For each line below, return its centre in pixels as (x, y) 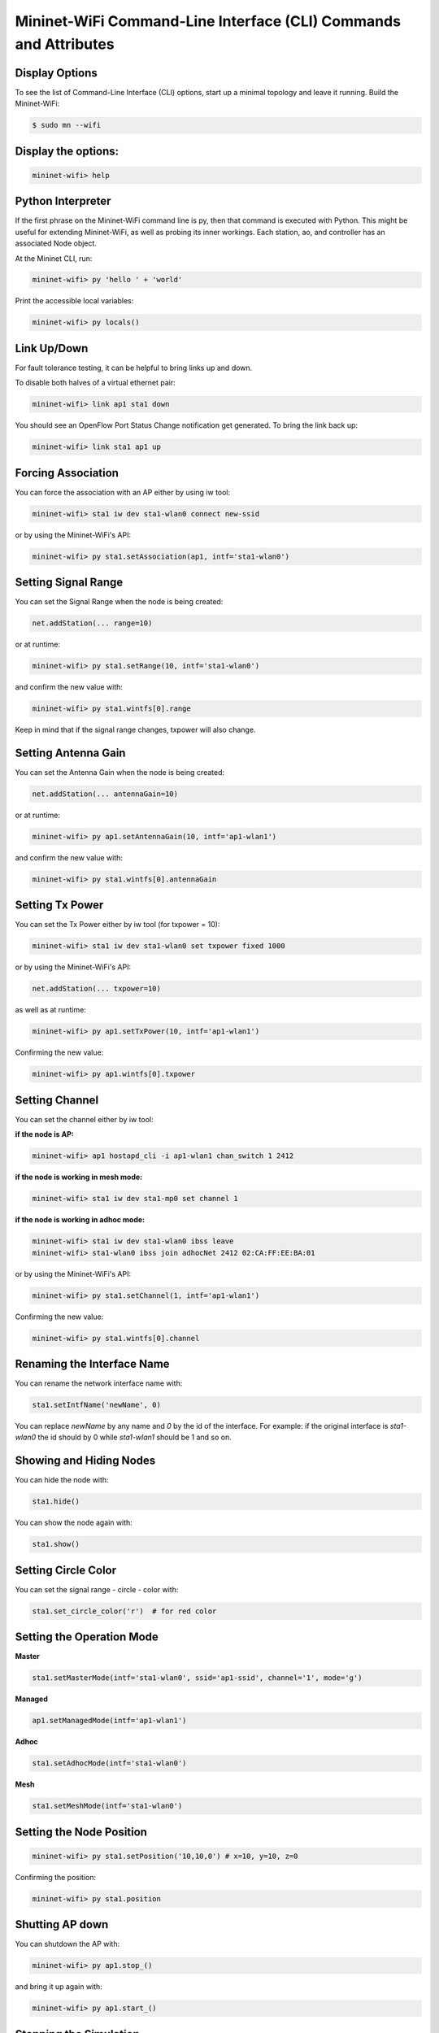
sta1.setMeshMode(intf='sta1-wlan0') (107, 1806)
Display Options (56, 73)
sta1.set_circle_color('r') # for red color (124, 1611)
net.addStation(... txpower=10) (97, 989)
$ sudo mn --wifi (67, 125)
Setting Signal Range (69, 583)
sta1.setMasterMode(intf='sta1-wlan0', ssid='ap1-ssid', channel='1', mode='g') (197, 1678)
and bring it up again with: (59, 1987)
